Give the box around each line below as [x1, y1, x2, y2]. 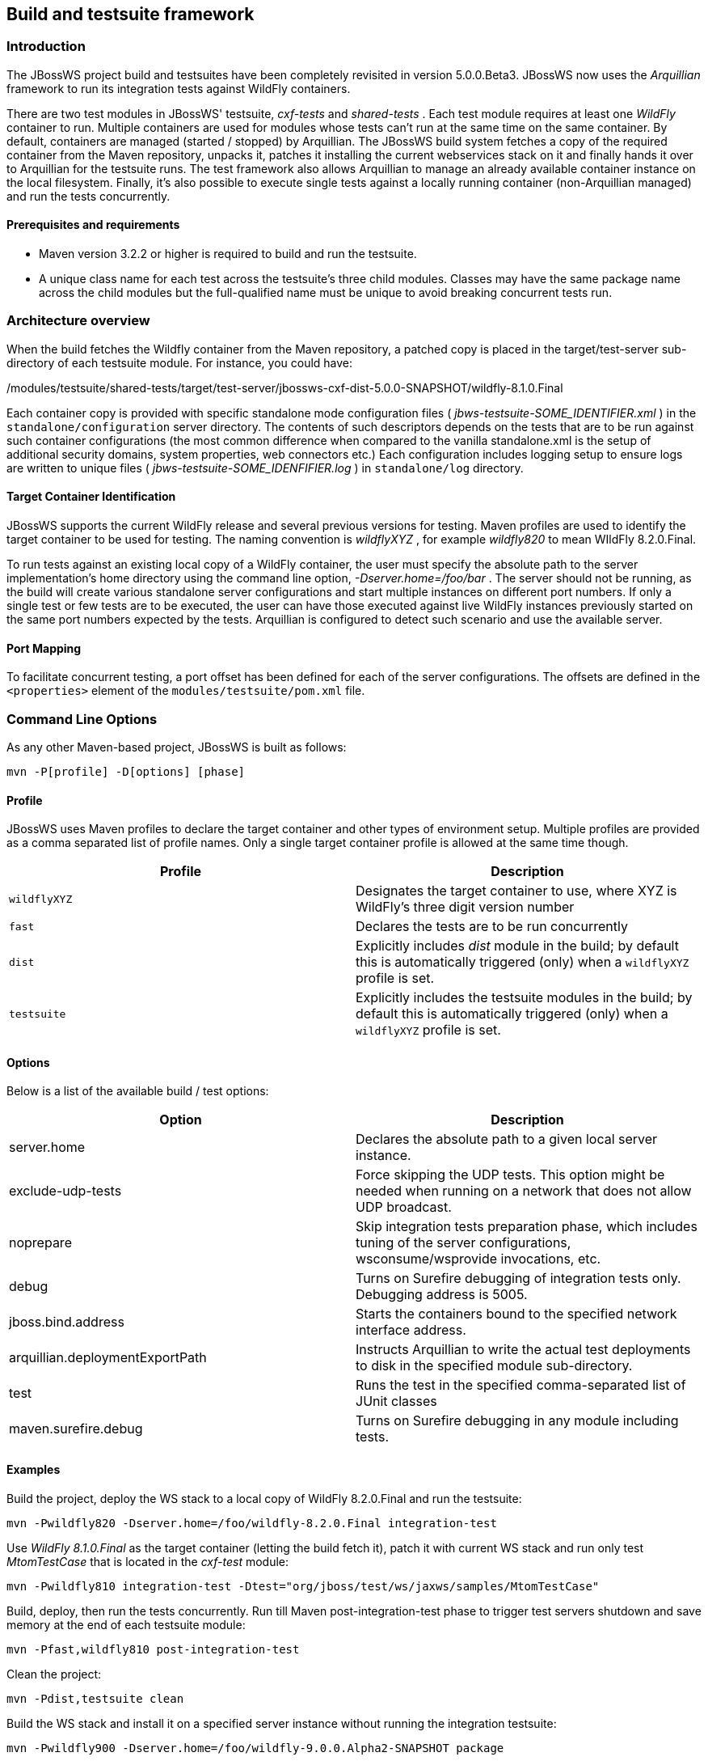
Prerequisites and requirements [6, 218, 180, 232]
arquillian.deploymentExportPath [9, 1349, 207, 1366]
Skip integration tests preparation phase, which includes [356, 1218, 697, 1235]
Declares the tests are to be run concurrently [356, 918, 628, 935]
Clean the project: [6, 1666, 102, 1681]
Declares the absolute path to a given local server [356, 1131, 658, 1148]
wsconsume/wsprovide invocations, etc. [356, 1251, 601, 1268]
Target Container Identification [6, 489, 176, 504]
